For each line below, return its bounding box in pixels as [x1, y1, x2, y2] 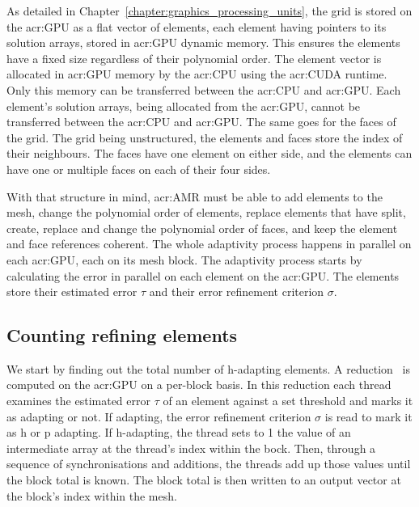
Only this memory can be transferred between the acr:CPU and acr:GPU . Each [6, 81, 401, 98]
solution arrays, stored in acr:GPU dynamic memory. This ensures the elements [6, 34, 400, 51]
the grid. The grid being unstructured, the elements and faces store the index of [6, 129, 403, 146]
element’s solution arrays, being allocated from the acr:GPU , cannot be [6, 97, 361, 114]
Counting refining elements [6, 323, 238, 348]
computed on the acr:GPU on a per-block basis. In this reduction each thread [6, 376, 391, 393]
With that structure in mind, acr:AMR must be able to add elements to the [6, 188, 383, 205]
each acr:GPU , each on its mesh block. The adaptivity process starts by [6, 251, 362, 268]
